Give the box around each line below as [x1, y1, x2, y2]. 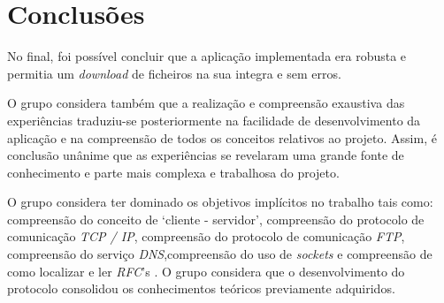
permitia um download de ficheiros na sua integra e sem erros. [7, 64, 341, 82]
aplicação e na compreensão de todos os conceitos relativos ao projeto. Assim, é [7, 128, 437, 147]
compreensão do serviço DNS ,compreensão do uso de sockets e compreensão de [7, 245, 433, 263]
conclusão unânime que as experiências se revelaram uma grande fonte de [7, 146, 404, 164]
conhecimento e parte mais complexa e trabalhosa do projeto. [7, 163, 340, 181]
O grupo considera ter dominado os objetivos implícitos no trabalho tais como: [7, 193, 433, 211]
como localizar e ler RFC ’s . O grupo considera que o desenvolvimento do [7, 261, 405, 280]
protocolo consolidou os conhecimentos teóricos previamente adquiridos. [7, 279, 395, 298]
